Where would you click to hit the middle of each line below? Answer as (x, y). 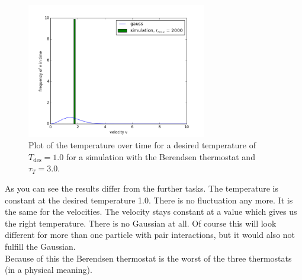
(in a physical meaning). (49, 270)
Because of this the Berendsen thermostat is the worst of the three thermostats (148, 258)
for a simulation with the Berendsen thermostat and (160, 156)
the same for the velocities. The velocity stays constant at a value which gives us (151, 211)
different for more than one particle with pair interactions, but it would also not (150, 235)
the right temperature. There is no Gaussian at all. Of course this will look (141, 223)
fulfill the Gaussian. (40, 246)
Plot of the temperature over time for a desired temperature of (142, 145)
